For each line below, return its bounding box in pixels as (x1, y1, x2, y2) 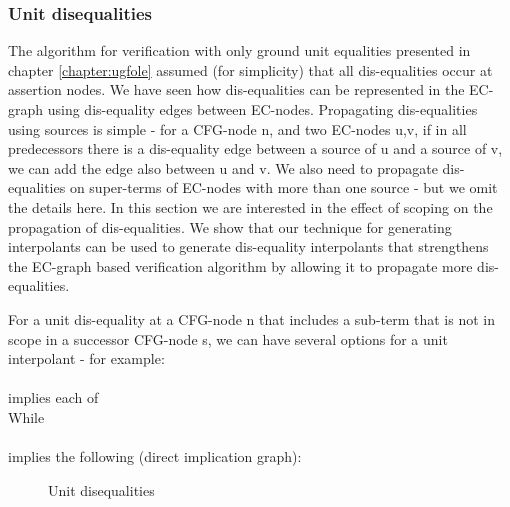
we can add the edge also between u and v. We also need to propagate (8, 157, 438, 178)
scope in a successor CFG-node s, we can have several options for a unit (8, 328, 448, 349)
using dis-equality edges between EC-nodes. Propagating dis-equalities (47, 99, 478, 119)
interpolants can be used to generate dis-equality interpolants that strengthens (8, 236, 489, 257)
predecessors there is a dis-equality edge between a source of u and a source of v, (8, 138, 503, 159)
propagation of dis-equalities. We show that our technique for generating (8, 216, 452, 237)
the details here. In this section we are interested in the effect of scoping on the (8, 196, 493, 217)
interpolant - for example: (8, 348, 165, 369)
